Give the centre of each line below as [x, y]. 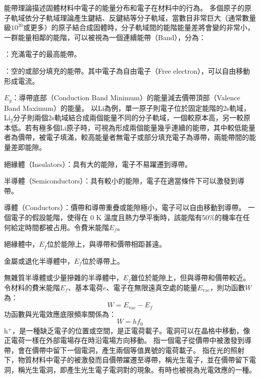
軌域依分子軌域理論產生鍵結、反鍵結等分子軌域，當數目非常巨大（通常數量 [133, 17]
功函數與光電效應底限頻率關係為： [60, 314]
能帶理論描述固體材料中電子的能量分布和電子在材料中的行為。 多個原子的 [124, 8]
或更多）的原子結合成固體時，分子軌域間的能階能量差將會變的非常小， [139, 27]
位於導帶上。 [103, 260]
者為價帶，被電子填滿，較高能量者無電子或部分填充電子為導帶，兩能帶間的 [126, 137]
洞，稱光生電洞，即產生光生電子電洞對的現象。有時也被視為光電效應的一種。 [130, 369]
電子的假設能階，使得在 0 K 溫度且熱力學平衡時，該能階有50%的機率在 [127, 217]
